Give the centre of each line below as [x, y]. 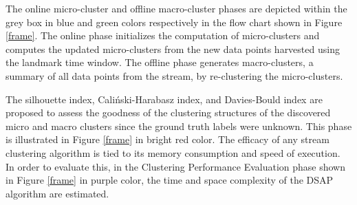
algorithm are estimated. [57, 193]
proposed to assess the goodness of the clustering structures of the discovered [168, 112]
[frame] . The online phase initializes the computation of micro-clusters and [163, 35]
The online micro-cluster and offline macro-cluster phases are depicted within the [176, 8]
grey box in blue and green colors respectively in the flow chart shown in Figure [174, 22]
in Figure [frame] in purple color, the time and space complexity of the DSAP [170, 180]
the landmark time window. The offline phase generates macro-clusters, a [160, 62]
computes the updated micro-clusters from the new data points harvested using [173, 48]
